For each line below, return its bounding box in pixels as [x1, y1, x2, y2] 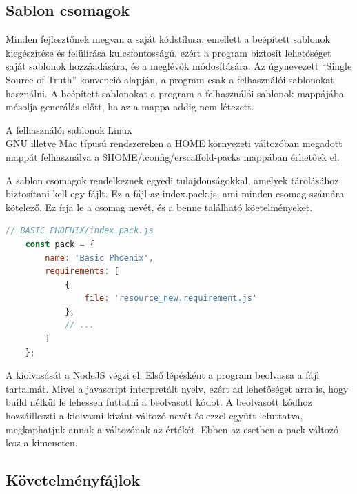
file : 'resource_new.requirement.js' [84, 293, 258, 304]
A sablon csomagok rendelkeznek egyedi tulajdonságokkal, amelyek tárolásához [6, 172, 339, 187]
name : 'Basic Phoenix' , [45, 253, 154, 263]
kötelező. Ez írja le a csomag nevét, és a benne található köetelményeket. [6, 199, 313, 214]
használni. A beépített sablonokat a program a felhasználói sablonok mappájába [6, 86, 344, 100]
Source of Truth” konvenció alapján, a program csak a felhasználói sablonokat [6, 72, 334, 86]
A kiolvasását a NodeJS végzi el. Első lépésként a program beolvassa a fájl [6, 368, 320, 382]
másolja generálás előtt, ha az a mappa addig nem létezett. [6, 99, 254, 114]
